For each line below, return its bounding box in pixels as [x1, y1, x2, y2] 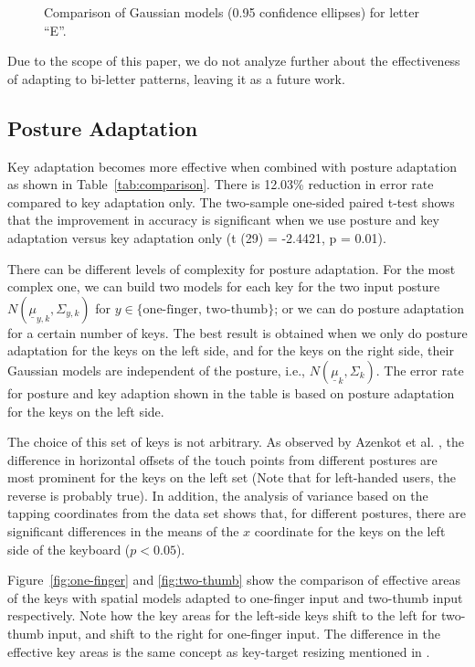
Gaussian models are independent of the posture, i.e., [7, 360, 306, 379]
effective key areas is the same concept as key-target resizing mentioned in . [7, 641, 430, 661]
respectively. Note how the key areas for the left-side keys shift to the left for [7, 606, 438, 625]
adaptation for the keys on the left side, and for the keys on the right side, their [7, 341, 454, 360]
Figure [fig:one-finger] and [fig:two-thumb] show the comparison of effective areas [7, 570, 461, 589]
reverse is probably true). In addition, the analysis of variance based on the [7, 485, 428, 504]
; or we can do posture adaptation [274, 298, 464, 317]
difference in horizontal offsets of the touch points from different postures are [7, 450, 438, 469]
